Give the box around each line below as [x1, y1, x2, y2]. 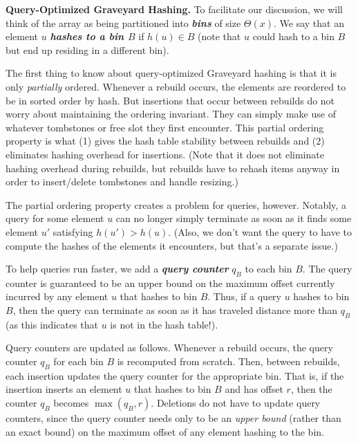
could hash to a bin [252, 29, 335, 44]
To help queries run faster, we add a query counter [6, 261, 229, 276]
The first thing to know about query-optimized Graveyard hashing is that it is [6, 66, 337, 80]
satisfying [53, 224, 93, 239]
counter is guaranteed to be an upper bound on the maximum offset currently [6, 275, 335, 290]
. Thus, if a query [207, 289, 281, 304]
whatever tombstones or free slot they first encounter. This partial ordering [6, 120, 324, 134]
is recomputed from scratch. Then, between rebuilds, [117, 354, 340, 369]
